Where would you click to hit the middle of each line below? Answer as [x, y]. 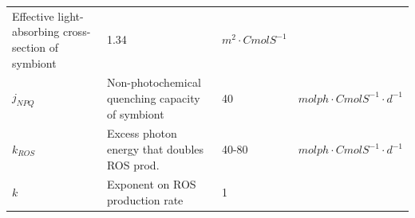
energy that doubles [155, 149]
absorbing [36, 31]
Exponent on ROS [151, 184]
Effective [33, 16]
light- [71, 16]
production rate [145, 200]
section [29, 47]
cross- [77, 31]
